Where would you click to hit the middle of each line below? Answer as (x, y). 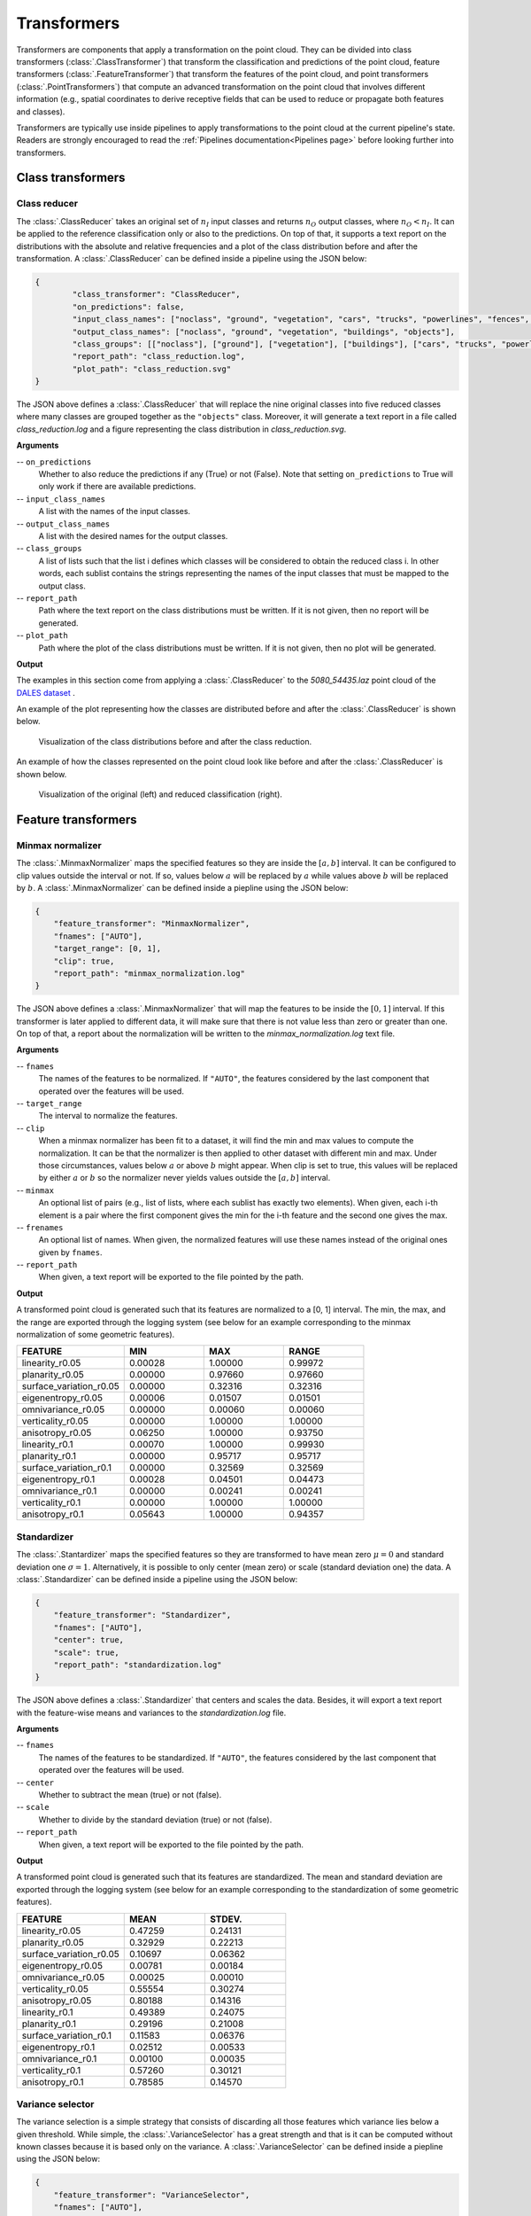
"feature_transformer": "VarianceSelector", (152, 2195)
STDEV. (226, 1919)
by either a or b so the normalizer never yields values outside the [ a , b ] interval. (185, 1178)
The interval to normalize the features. (108, 1116)
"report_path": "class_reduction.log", (158, 356)
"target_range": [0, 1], (108, 949)
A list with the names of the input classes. (114, 511)
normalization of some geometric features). (96, 1335)
